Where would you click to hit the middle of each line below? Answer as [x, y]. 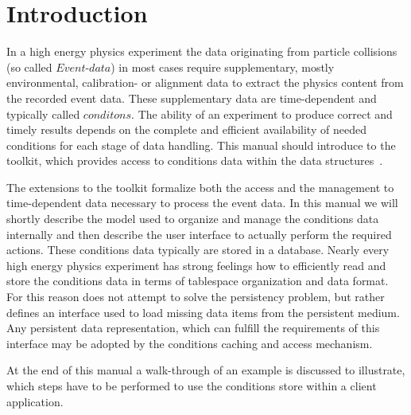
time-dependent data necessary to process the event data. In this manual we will [202, 203]
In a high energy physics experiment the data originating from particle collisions [202, 51]
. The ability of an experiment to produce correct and [262, 114]
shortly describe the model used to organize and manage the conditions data [193, 219]
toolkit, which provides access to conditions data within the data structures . [195, 161]
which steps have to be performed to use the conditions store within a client [192, 386]
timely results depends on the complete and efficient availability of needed [186, 129]
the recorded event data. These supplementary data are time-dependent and [192, 98]
